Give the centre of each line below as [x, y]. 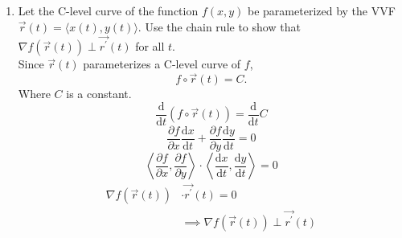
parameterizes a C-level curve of [162, 64]
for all [150, 46]
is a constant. [99, 94]
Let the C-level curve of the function [108, 10]
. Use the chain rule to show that [219, 26]
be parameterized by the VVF [322, 10]
